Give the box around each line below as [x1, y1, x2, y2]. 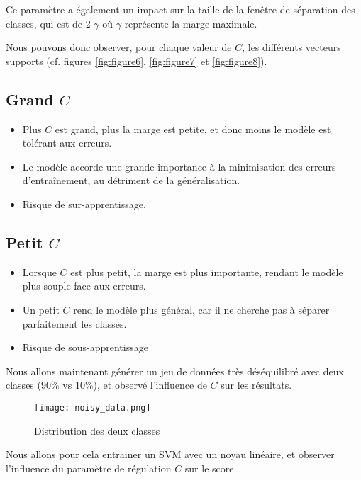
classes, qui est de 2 [6, 16, 91, 30]
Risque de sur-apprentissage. [22, 196, 146, 211]
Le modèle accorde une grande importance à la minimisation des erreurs [22, 159, 336, 173]
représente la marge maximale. [124, 16, 257, 30]
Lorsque [22, 264, 57, 279]
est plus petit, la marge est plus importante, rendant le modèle [70, 264, 343, 279]
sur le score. [184, 460, 237, 475]
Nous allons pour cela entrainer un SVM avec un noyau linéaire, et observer [6, 447, 335, 462]
